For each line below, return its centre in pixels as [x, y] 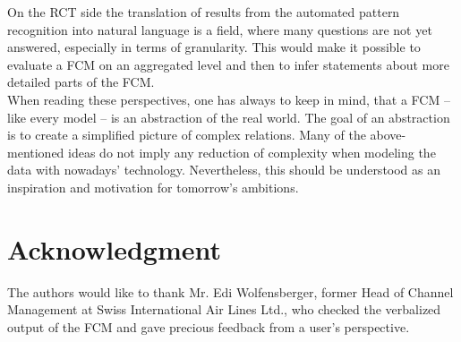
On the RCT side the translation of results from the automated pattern [204, 12]
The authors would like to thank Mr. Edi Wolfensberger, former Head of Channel [230, 291]
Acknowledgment [114, 248]
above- [388, 135]
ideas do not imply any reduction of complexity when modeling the [252, 152]
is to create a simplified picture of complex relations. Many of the [187, 135]
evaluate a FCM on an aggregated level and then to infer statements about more [228, 64]
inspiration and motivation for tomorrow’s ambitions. [153, 187]
